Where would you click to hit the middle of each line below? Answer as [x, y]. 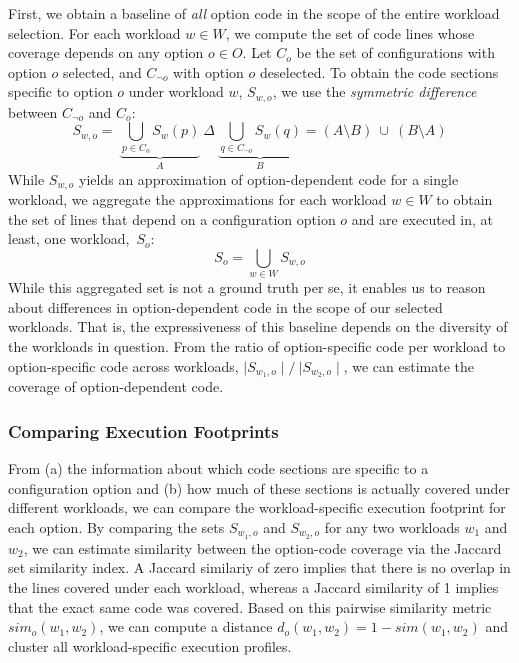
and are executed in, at [422, 218]
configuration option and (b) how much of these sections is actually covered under [259, 487]
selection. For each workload [94, 32]
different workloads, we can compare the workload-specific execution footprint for [257, 507]
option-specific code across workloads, [123, 365]
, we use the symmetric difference [374, 91]
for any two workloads [392, 526]
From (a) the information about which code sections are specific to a [218, 468]
